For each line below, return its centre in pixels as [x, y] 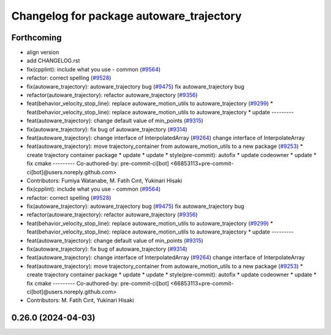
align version [43, 53]
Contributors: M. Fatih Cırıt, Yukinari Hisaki [80, 300]
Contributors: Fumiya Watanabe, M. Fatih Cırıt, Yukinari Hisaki [105, 180]
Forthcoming [36, 38]
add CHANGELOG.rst [53, 61]
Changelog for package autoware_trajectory [127, 16]
